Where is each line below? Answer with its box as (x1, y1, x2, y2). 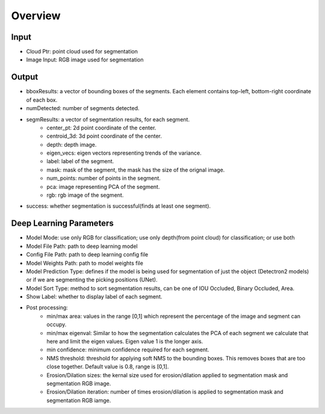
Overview (11, 9, 61, 22)
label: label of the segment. (46, 158, 114, 165)
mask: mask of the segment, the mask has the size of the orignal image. (46, 166, 225, 173)
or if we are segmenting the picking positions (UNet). (26, 276, 158, 283)
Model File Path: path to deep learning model (26, 243, 138, 250)
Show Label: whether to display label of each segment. (26, 293, 162, 300)
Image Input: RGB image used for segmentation (26, 56, 144, 63)
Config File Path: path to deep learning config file (26, 251, 149, 258)
